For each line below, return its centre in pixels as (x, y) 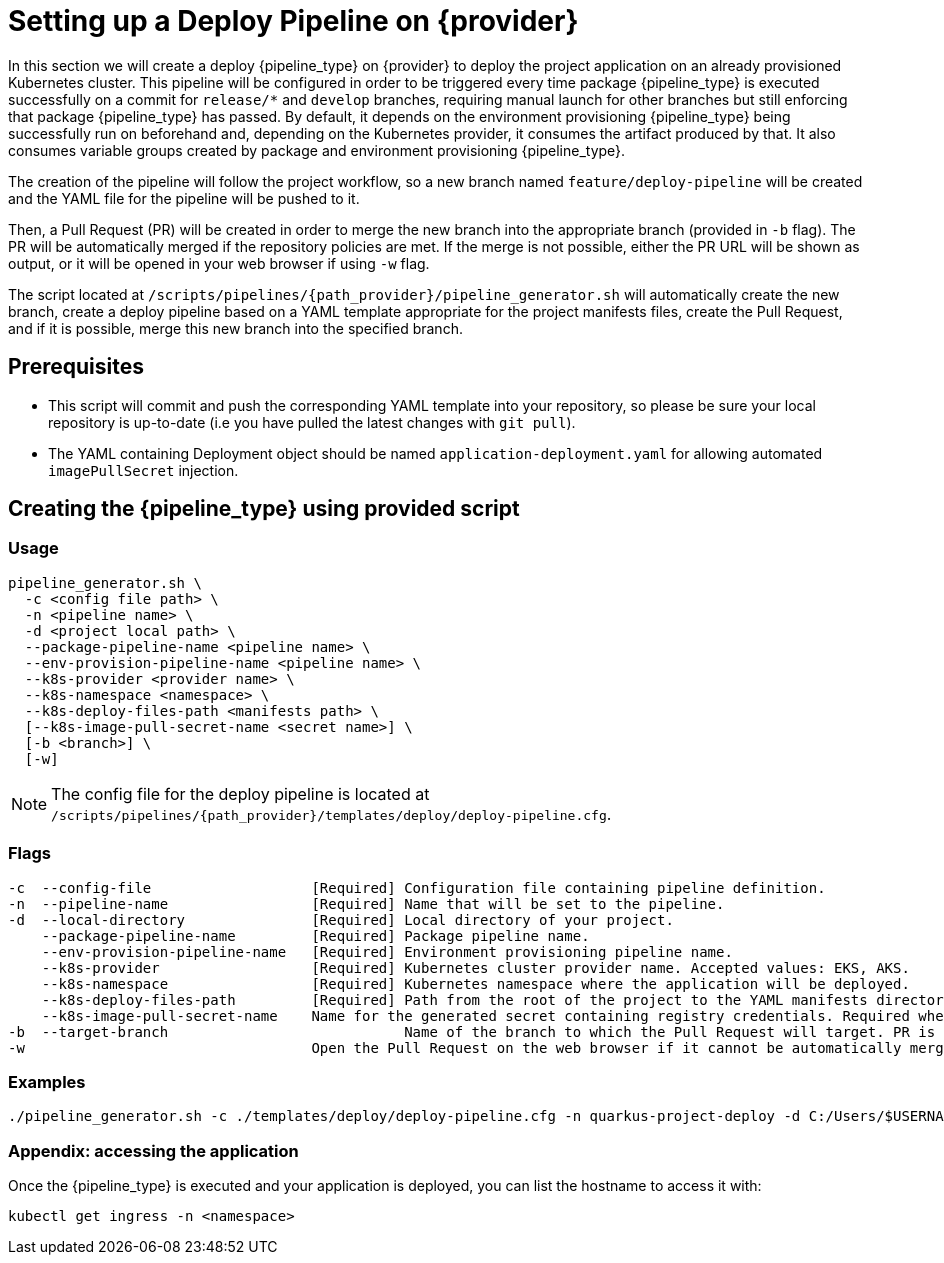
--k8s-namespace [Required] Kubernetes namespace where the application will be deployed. (475, 983)
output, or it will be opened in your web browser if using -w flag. (219, 263)
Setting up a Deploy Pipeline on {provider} (293, 21)
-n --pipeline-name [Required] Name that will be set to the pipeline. (366, 903)
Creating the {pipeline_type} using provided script (264, 509)
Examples (47, 1081)
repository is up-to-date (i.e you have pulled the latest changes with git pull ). (312, 422)
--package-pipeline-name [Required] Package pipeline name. (315, 935)
